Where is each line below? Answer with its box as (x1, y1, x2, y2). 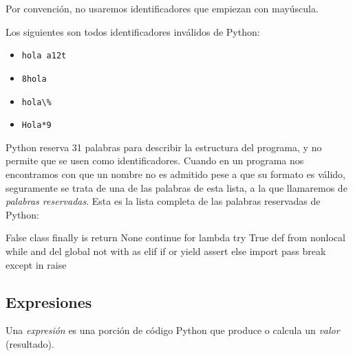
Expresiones (6, 291, 92, 312)
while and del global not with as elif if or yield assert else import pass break (6, 243, 326, 258)
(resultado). (6, 336, 54, 351)
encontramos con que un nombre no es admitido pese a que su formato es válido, (6, 167, 345, 181)
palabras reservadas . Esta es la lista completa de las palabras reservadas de (6, 194, 321, 208)
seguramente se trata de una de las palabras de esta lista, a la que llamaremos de (6, 180, 347, 194)
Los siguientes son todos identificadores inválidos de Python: (6, 24, 260, 38)
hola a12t (21, 51, 67, 61)
